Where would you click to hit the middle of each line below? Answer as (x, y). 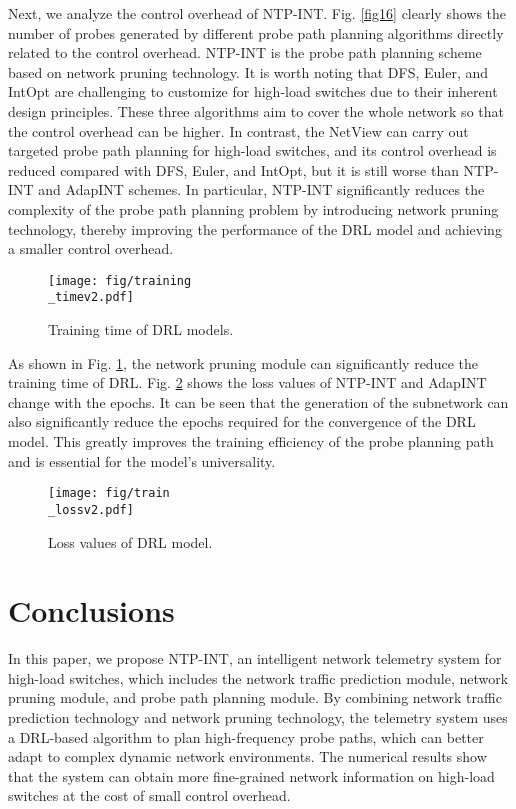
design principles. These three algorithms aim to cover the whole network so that (256, 110)
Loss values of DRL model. (130, 541)
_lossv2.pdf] (91, 509)
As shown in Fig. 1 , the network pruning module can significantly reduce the (243, 362)
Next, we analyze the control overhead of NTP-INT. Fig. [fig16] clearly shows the (257, 13)
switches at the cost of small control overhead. (149, 795)
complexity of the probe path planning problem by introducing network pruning (253, 208)
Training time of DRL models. (141, 329)
